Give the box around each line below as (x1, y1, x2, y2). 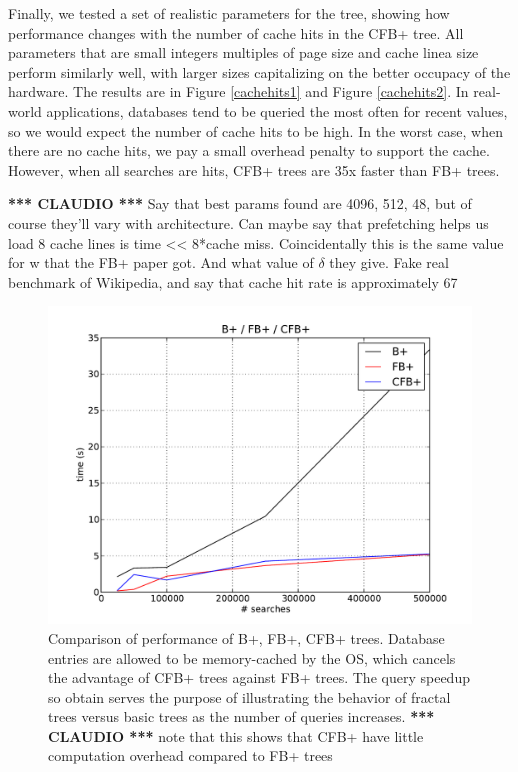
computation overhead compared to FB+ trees (48, 745, 333, 766)
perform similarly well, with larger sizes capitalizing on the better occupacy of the (8, 61, 511, 82)
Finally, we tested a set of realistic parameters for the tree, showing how (8, 3, 450, 23)
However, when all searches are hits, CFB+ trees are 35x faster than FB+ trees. (8, 159, 500, 180)
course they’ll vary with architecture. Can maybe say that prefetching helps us (8, 212, 489, 233)
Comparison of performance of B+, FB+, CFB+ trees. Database (48, 627, 445, 648)
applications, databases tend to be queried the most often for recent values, (46, 100, 508, 121)
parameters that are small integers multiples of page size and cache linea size (8, 42, 479, 63)
